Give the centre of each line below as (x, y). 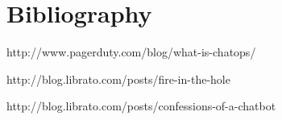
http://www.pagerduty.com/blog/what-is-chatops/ (131, 52)
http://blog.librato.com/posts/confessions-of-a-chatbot (141, 106)
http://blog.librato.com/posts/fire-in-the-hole (118, 79)
